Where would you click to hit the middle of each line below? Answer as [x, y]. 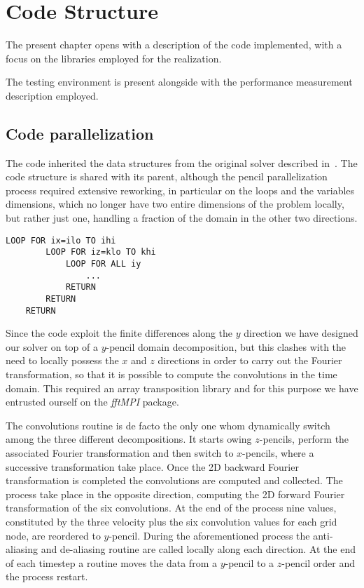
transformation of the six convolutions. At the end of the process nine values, [171, 508]
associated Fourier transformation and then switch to [120, 453]
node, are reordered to [53, 535]
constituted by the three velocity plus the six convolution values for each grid [171, 521]
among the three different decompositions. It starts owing [129, 439]
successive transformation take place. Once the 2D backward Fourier [152, 466]
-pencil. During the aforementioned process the [209, 535]
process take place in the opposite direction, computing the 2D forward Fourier [175, 494]
